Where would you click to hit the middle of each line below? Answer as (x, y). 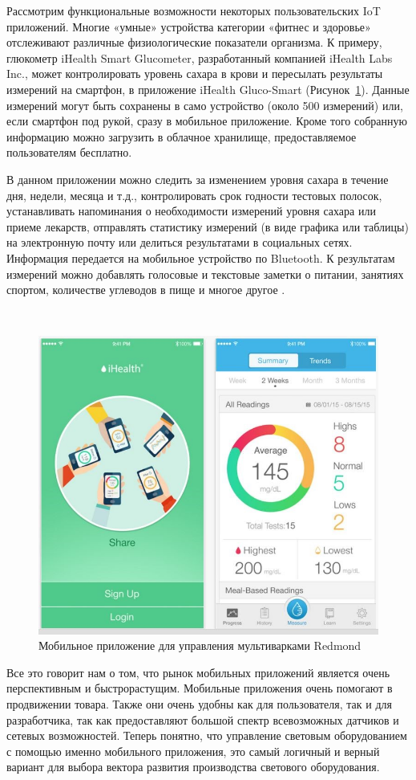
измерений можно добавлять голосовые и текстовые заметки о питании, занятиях (205, 274)
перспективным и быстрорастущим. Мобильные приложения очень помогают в (200, 688)
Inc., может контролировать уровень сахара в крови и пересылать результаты (195, 74)
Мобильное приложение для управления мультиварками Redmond (200, 645)
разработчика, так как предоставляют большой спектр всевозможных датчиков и (203, 719)
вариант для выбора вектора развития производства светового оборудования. (193, 767)
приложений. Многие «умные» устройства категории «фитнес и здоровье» (189, 26)
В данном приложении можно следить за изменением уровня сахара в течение (198, 179)
